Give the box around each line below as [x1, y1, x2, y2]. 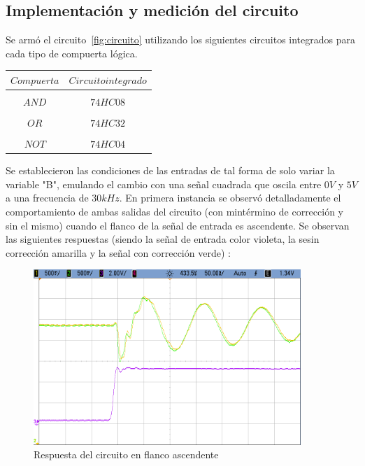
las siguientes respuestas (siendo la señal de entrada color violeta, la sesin [6, 232, 320, 246]
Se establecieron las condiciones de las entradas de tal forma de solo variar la [6, 163, 335, 178]
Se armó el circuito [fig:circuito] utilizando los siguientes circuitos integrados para [6, 32, 355, 47]
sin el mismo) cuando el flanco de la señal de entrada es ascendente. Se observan [6, 218, 350, 232]
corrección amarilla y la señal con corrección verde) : [6, 245, 231, 260]
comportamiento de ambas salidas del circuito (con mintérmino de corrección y [6, 204, 343, 219]
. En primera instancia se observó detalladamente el [119, 190, 341, 205]
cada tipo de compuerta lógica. [6, 45, 138, 60]
